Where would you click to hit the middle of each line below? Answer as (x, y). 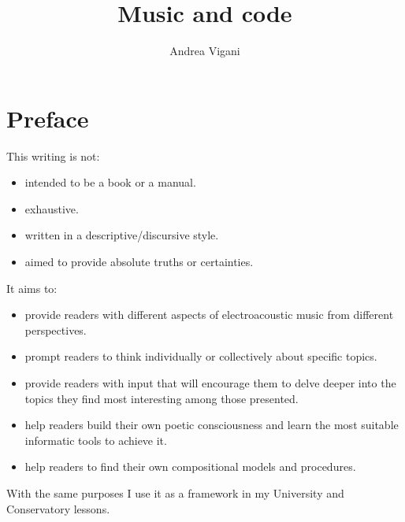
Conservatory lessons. (58, 508)
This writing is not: (53, 155)
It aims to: (32, 288)
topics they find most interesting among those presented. (162, 398)
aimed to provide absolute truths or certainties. (139, 262)
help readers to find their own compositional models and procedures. (190, 466)
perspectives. (56, 329)
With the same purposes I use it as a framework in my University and (175, 492)
